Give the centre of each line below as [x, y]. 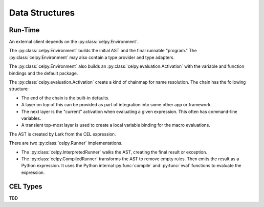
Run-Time [24, 30]
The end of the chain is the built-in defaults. [65, 98]
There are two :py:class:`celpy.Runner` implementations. [66, 143]
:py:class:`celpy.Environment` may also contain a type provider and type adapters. [92, 57]
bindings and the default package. [44, 73]
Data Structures [42, 13]
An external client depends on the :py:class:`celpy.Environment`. [74, 42]
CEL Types [26, 186]
